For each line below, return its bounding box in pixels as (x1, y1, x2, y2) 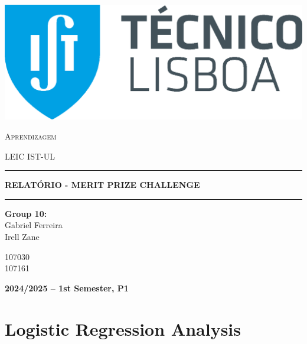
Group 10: (5, 207, 47, 219)
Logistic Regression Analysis (5, 316, 241, 340)
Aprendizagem (5, 130, 57, 142)
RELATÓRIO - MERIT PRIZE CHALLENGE (5, 179, 200, 191)
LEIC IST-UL (5, 150, 55, 162)
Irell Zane (5, 230, 40, 242)
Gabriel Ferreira (5, 219, 63, 231)
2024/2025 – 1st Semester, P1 (5, 281, 129, 294)
